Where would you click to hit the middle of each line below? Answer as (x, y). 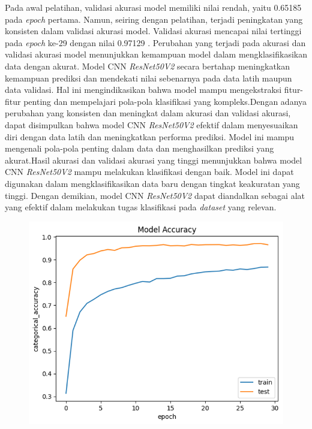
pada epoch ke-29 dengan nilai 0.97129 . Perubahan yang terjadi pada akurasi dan (155, 42)
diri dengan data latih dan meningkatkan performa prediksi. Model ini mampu (150, 136)
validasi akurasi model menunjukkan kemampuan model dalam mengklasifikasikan (156, 54)
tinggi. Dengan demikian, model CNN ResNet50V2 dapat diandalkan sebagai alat (155, 195)
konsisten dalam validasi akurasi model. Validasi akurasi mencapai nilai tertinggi (153, 31)
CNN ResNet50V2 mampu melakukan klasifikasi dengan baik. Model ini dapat (149, 172)
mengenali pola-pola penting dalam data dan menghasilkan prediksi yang (139, 148)
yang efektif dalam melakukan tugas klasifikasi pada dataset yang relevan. (141, 207)
